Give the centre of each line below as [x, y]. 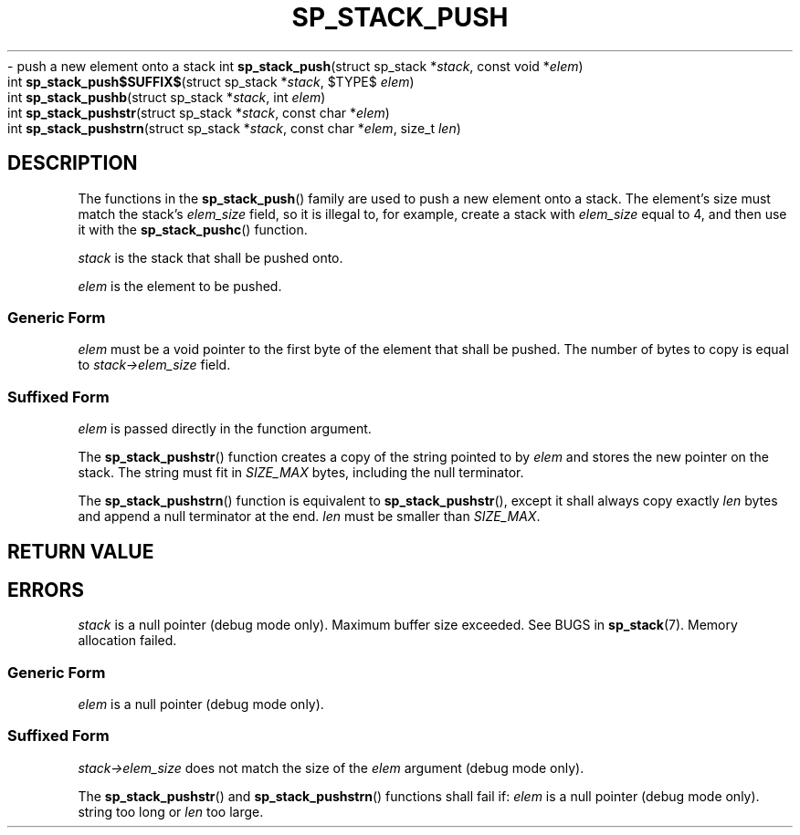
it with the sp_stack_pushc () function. [193, 229]
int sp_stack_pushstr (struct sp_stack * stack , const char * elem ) [199, 112]
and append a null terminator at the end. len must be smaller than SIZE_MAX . [309, 517]
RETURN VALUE [81, 551]
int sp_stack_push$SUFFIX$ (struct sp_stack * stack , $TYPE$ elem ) [211, 81]
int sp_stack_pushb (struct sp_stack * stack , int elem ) [167, 97]
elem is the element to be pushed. [180, 286]
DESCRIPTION [73, 163]
